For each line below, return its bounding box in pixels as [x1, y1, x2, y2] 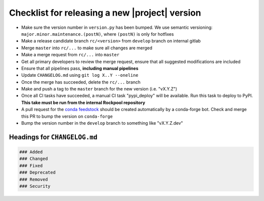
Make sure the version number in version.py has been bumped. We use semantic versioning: [21, 24, 213, 30]
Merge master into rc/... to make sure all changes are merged [21, 45, 153, 51]
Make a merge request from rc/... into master [21, 52, 120, 58]
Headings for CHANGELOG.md [9, 133, 98, 141]
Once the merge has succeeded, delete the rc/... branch [21, 79, 141, 85]
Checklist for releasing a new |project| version [9, 7, 201, 18]
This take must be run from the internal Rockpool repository [21, 99, 145, 105]
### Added [19, 149, 43, 155]
